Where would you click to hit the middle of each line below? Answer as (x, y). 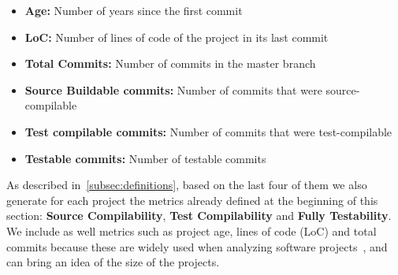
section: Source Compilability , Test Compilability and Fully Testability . (199, 216)
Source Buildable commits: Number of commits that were (173, 89)
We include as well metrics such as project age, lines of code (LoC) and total (192, 230)
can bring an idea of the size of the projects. (113, 262)
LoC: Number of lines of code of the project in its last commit (177, 37)
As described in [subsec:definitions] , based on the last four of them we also (187, 185)
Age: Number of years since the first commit (134, 10)
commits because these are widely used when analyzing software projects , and (197, 246)
